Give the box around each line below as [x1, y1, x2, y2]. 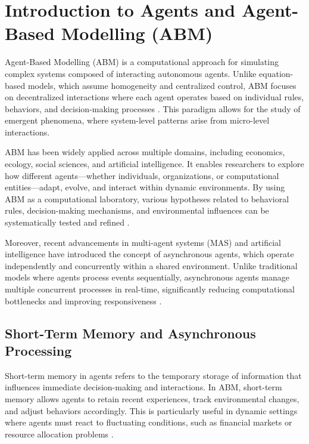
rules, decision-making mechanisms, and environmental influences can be [5, 204, 269, 217]
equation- [259, 67, 294, 79]
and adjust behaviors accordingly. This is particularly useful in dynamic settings [5, 404, 298, 417]
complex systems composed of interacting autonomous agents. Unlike [5, 67, 257, 79]
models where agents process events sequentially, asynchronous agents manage [5, 271, 289, 283]
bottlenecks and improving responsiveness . [5, 294, 162, 307]
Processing [5, 341, 72, 359]
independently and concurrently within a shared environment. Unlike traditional [5, 259, 298, 272]
